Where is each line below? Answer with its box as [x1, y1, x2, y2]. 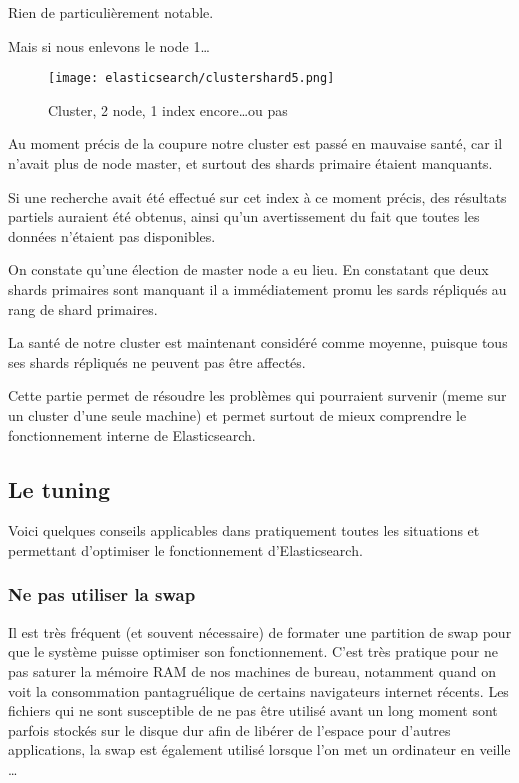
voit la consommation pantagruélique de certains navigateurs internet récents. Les [8, 680, 509, 701]
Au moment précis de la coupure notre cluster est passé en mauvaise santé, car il [8, 133, 503, 154]
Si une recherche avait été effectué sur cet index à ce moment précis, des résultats [8, 186, 507, 207]
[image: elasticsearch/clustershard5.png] [48, 71, 335, 86]
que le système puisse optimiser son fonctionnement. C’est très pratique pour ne [8, 641, 498, 662]
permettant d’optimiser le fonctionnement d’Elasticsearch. [8, 539, 363, 560]
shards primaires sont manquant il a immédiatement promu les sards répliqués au [8, 279, 507, 299]
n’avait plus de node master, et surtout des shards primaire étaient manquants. [8, 153, 493, 174]
